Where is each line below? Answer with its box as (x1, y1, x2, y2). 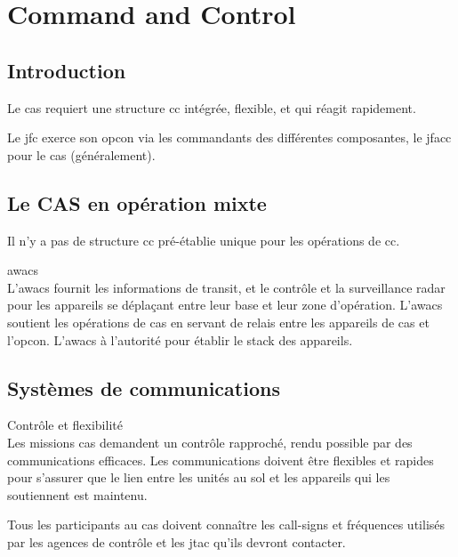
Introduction (7, 56, 126, 84)
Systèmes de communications (7, 374, 280, 401)
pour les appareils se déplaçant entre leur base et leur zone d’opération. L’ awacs (7, 295, 443, 314)
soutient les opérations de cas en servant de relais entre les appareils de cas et (7, 312, 430, 331)
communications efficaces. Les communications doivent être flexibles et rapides (7, 450, 434, 469)
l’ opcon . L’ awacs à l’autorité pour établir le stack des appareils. (7, 330, 353, 349)
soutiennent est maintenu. (7, 485, 148, 504)
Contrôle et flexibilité (7, 416, 123, 434)
